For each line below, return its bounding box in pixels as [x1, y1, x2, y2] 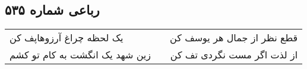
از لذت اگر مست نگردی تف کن [170, 48, 298, 62]
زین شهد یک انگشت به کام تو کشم [10, 48, 151, 62]
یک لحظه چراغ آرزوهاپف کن [10, 31, 124, 45]
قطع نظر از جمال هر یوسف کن [170, 31, 298, 45]
